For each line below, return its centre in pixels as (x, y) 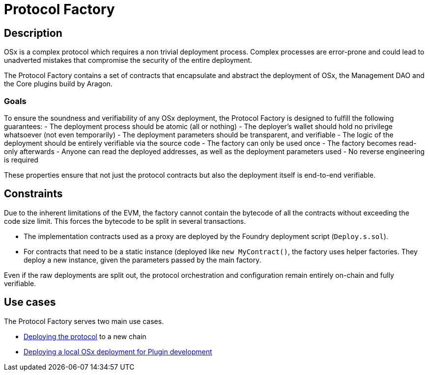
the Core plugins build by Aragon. (58, 84)
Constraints (33, 194)
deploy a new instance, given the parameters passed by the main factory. (143, 260)
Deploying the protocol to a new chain (85, 336)
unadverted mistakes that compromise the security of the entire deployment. (128, 60)
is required (21, 160)
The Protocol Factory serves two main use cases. (84, 321)
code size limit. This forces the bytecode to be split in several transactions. (125, 221)
